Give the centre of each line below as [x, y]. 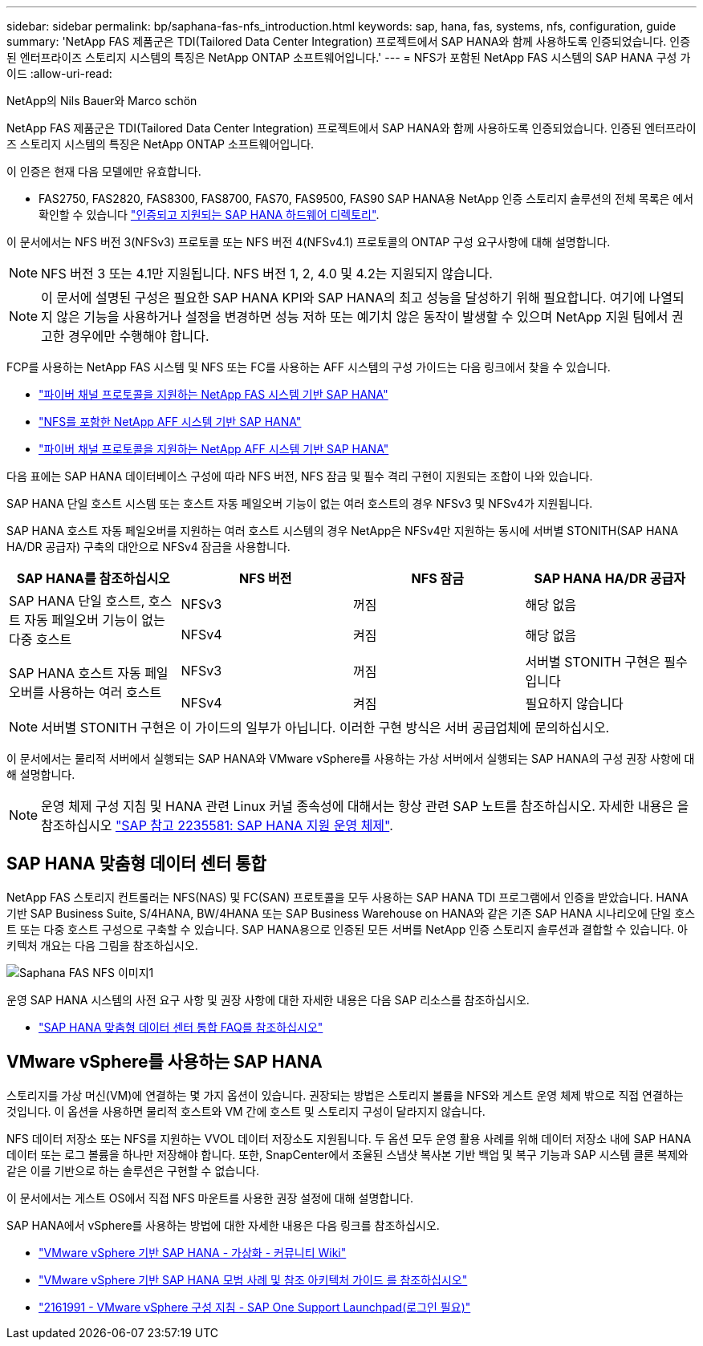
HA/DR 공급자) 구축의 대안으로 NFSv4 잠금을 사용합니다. [148, 547]
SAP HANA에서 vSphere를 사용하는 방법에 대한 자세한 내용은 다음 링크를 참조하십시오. [223, 1225]
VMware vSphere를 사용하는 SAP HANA [165, 1062]
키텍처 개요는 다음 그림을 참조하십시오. [102, 945]
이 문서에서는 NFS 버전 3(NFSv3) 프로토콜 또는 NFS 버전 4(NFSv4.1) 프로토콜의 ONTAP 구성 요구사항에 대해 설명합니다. [309, 242]
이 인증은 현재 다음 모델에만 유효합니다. [104, 171]
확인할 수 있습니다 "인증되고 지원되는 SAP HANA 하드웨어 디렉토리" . [209, 215]
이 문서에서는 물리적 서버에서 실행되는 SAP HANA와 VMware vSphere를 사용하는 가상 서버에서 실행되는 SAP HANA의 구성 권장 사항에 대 [351, 758]
